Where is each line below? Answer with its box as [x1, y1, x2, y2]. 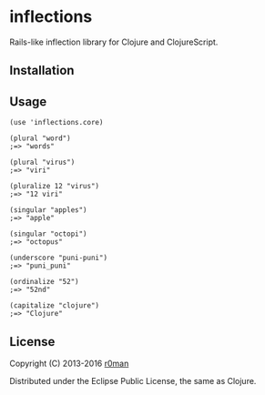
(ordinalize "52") [9, 278, 79, 287]
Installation [9, 63, 75, 78]
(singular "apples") [9, 206, 88, 215]
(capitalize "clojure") [9, 301, 100, 310]
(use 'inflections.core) [9, 118, 104, 127]
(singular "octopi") [9, 229, 88, 238]
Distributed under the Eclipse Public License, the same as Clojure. [9, 375, 257, 386]
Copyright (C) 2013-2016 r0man [9, 358, 129, 369]
